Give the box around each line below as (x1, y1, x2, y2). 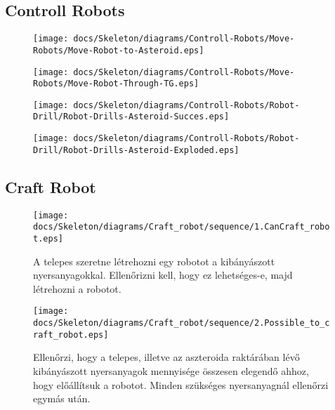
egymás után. (33, 391, 91, 406)
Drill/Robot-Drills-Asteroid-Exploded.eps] (33, 145, 239, 155)
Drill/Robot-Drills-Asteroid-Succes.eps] (33, 112, 230, 122)
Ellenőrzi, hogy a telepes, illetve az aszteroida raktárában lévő (33, 350, 300, 364)
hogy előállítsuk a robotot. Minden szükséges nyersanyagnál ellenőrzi (33, 377, 329, 392)
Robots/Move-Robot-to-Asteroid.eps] (33, 45, 204, 55)
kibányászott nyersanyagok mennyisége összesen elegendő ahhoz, (33, 363, 309, 378)
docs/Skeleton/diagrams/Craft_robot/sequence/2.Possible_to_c (33, 318, 330, 329)
